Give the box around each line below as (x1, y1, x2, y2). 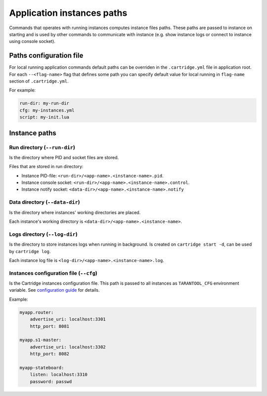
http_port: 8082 (30, 351, 69, 357)
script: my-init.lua (19, 114, 69, 120)
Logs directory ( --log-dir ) (9, 230, 78, 237)
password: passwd (30, 379, 72, 384)
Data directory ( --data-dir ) (9, 199, 80, 206)
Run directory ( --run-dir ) (9, 144, 75, 151)
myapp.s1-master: (19, 337, 62, 343)
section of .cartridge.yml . (9, 78, 69, 84)
